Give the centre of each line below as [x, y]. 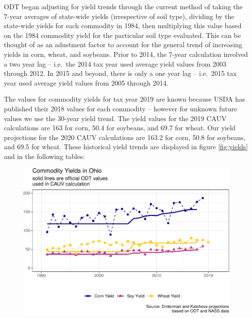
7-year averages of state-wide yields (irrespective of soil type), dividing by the [119, 16]
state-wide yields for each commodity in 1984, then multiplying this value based [123, 26]
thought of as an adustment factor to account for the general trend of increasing [123, 44]
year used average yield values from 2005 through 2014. [86, 82]
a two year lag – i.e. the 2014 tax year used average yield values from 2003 [115, 63]
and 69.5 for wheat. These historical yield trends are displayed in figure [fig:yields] [126, 147]
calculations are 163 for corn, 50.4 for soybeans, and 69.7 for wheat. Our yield [120, 128]
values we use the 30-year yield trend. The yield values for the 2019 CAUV [115, 118]
